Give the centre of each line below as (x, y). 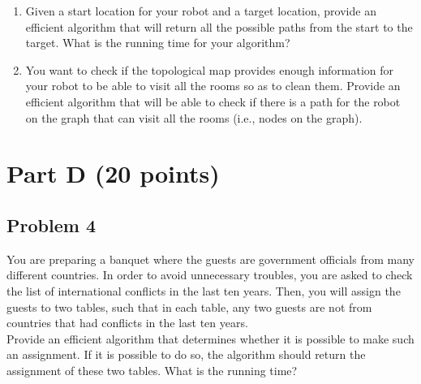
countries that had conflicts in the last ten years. (127, 323)
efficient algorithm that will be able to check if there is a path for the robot (213, 101)
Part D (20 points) (113, 173)
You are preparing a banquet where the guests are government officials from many (210, 259)
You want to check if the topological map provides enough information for (210, 69)
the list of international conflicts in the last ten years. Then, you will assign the (204, 290)
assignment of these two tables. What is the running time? (152, 370)
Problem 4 (51, 224)
